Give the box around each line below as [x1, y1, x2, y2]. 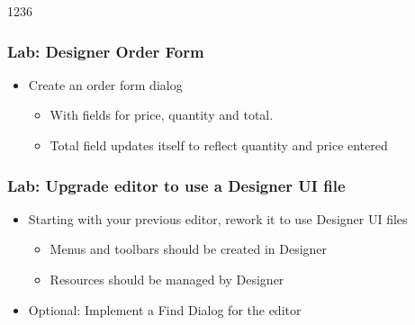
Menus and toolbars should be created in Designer [50, 239, 328, 258]
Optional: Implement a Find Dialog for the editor [28, 300, 302, 319]
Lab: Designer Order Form [7, 40, 204, 62]
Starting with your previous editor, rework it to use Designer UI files [28, 209, 408, 228]
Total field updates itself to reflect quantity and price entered [50, 136, 388, 154]
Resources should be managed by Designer [50, 270, 284, 288]
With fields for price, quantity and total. [50, 105, 274, 124]
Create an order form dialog [28, 75, 183, 94]
